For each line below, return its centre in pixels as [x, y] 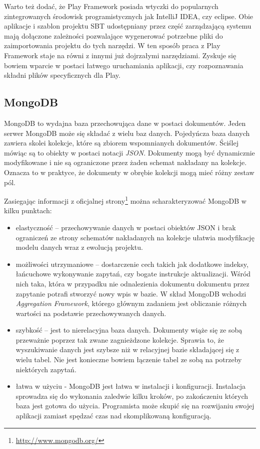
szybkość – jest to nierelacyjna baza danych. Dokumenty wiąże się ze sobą [129, 330]
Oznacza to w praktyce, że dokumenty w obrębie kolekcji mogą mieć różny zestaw [129, 172]
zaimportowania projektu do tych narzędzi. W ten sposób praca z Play [112, 45]
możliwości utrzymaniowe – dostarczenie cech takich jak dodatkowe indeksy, [132, 264]
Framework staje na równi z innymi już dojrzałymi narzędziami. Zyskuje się [120, 55]
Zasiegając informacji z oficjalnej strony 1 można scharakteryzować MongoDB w [125, 200]
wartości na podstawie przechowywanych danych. [91, 313]
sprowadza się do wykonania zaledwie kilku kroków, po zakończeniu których [132, 396]
